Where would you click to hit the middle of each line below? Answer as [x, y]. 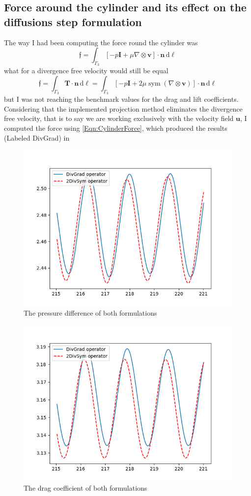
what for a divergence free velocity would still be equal [86, 71]
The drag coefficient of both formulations [85, 487]
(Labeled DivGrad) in [37, 137]
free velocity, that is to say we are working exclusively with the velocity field [119, 118]
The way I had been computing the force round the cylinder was [101, 42]
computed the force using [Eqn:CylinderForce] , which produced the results [116, 128]
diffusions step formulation [73, 21]
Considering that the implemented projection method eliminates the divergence [123, 108]
